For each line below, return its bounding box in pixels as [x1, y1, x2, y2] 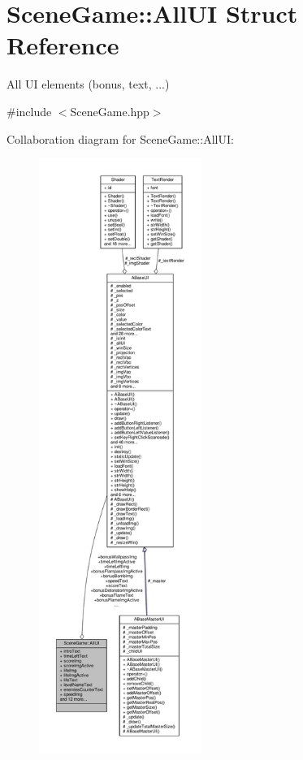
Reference [6, 28, 119, 62]
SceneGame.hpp [70, 102, 149, 119]
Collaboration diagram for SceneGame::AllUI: [6, 130, 234, 147]
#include [6, 102, 52, 119]
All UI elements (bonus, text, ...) [6, 76, 170, 93]
